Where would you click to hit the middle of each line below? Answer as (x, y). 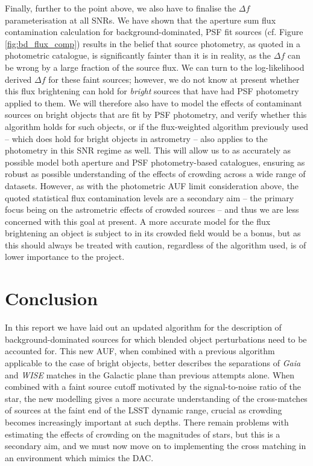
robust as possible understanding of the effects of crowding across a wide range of (155, 174)
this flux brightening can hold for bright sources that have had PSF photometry (152, 91)
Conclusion (52, 298)
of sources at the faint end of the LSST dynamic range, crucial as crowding (144, 410)
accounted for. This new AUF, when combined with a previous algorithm (140, 351)
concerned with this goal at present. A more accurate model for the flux (138, 221)
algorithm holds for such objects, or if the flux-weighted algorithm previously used (157, 126)
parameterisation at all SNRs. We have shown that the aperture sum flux (141, 20)
